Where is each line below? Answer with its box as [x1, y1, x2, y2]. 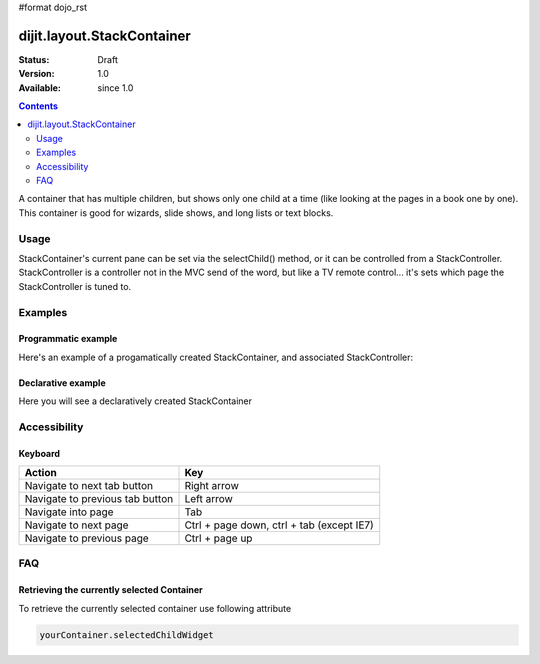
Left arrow [184, 492, 234, 506]
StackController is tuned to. [18, 280, 132, 292]
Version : [18, 68, 55, 80]
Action [24, 466, 57, 480]
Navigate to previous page [24, 531, 149, 545]
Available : [18, 81, 62, 94]
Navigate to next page [24, 518, 129, 532]
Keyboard [18, 447, 60, 459]
